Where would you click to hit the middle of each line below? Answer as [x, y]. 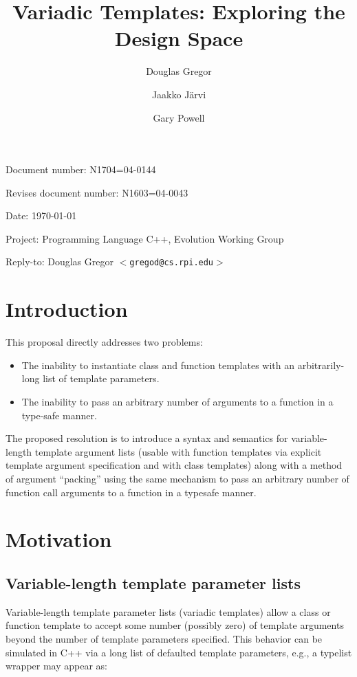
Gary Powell [179, 117]
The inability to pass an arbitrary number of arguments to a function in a [177, 402]
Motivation [59, 539]
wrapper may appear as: [56, 666]
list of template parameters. [101, 378]
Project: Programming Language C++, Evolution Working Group [145, 238]
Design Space [179, 38]
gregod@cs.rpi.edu [172, 263]
